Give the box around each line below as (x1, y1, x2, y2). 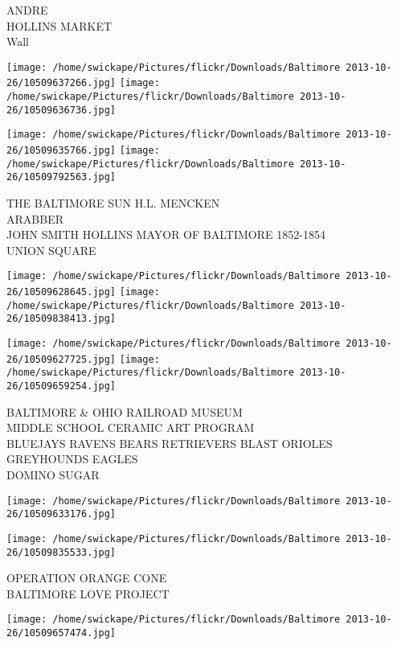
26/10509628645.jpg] (6, 286, 117, 298)
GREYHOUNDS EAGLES (6, 450, 138, 467)
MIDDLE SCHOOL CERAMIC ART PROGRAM (6, 419, 255, 436)
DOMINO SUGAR (6, 466, 100, 483)
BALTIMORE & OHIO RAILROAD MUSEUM (6, 403, 243, 420)
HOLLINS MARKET (6, 17, 113, 34)
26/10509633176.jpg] (6, 508, 117, 520)
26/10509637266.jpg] (6, 77, 117, 89)
